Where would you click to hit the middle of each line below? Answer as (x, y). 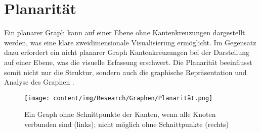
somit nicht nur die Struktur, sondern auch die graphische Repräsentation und (125, 72)
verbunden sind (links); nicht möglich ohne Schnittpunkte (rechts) (127, 124)
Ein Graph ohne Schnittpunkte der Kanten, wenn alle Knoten (120, 114)
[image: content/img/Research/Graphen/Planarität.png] (119, 98)
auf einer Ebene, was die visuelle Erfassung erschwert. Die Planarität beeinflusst (128, 62)
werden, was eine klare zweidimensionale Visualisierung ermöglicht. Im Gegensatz (130, 42)
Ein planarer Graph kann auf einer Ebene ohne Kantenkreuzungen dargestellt (125, 32)
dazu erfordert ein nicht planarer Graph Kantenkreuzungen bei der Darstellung (127, 52)
